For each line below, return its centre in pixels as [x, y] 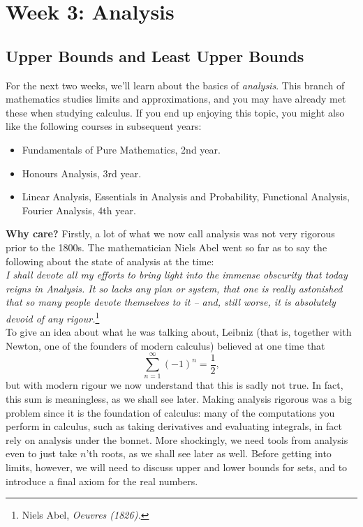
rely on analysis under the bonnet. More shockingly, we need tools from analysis [177, 439]
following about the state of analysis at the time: [110, 261]
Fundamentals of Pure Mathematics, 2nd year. [121, 149]
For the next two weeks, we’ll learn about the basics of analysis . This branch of [175, 85]
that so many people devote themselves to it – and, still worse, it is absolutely [171, 302]
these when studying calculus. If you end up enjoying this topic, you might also [175, 112]
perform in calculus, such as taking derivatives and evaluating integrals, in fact [174, 426]
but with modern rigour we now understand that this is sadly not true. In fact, [175, 385]
